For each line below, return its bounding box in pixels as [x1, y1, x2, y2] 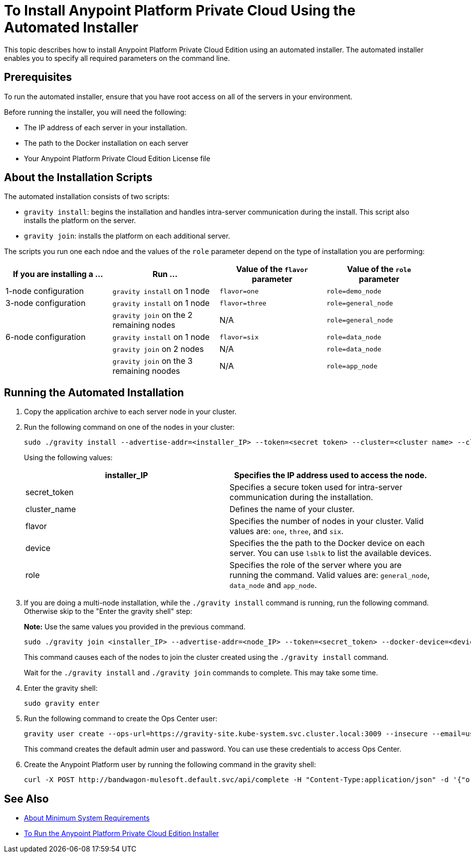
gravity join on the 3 [112, 356, 193, 366]
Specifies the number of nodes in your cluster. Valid [230, 516, 424, 527]
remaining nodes [112, 320, 176, 330]
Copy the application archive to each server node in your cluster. [24, 407, 236, 416]
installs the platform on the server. [24, 216, 136, 225]
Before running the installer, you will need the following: [4, 107, 187, 116]
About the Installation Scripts [4, 171, 153, 184]
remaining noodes [112, 366, 180, 376]
